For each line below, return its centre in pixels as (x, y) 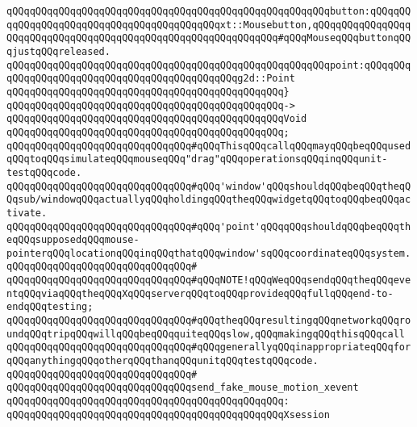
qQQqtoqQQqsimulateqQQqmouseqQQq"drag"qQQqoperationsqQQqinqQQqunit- (197, 159)
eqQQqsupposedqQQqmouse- (73, 240)
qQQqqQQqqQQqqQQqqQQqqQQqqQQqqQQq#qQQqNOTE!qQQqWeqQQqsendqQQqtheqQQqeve (209, 280)
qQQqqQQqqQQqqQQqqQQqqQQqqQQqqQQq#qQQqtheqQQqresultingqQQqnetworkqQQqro (209, 321)
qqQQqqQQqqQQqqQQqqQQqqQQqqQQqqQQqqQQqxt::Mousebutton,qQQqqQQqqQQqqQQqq (209, 25)
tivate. (27, 213)
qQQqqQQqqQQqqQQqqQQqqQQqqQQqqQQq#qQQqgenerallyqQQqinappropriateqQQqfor (209, 347)
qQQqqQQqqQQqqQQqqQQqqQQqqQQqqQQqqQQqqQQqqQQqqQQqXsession (168, 414)
